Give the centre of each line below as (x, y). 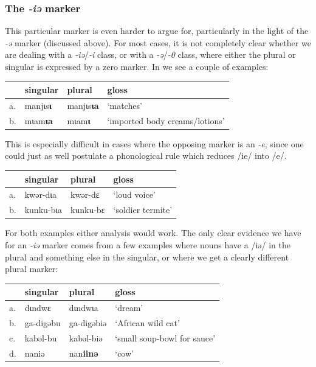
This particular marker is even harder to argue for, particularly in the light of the (157, 31)
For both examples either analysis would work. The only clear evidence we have (153, 233)
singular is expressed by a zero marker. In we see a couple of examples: (137, 66)
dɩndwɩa (84, 308)
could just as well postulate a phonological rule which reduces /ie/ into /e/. (146, 156)
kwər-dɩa (41, 194)
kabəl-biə (86, 337)
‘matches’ (125, 105)
